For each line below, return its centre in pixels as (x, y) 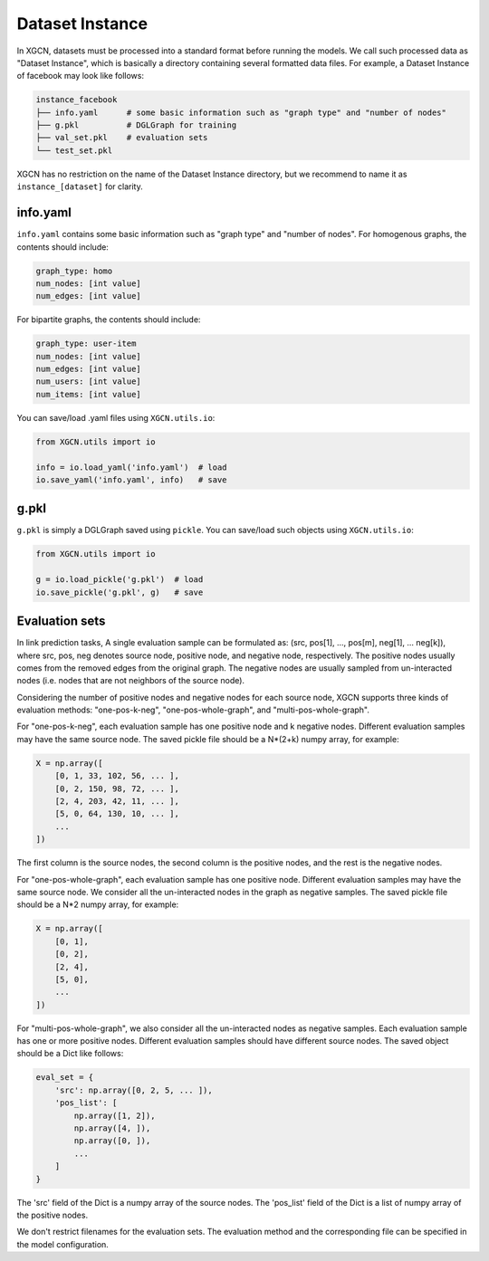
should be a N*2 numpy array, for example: (98, 904)
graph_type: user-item (86, 344)
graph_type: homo (74, 271)
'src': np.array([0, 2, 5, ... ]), (134, 1090)
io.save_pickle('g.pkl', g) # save (120, 592)
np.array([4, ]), (112, 1128)
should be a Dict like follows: (70, 1054)
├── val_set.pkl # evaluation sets (122, 138)
